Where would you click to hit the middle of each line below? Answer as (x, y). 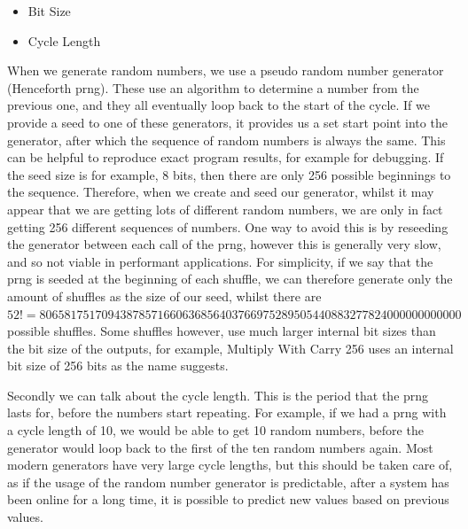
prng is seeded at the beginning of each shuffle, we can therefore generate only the (230, 279)
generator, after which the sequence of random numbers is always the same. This (226, 140)
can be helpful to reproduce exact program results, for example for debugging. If (226, 157)
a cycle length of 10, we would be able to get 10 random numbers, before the (215, 430)
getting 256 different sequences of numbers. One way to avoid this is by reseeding (228, 226)
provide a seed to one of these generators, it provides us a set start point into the (227, 122)
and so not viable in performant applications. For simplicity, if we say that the (220, 261)
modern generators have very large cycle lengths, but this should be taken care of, (230, 465)
